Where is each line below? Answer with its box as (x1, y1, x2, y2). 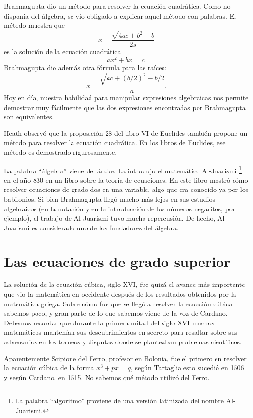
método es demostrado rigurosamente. (4, 147, 117, 157)
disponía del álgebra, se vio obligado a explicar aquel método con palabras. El (4, 10, 236, 20)
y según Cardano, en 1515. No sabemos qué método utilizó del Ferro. (4, 372, 210, 382)
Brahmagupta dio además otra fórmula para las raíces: (4, 62, 166, 72)
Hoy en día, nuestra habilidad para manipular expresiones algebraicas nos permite (4, 92, 249, 102)
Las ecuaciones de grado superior (4, 251, 231, 271)
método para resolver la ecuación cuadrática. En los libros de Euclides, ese (4, 137, 226, 148)
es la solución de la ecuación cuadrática (4, 46, 121, 57)
